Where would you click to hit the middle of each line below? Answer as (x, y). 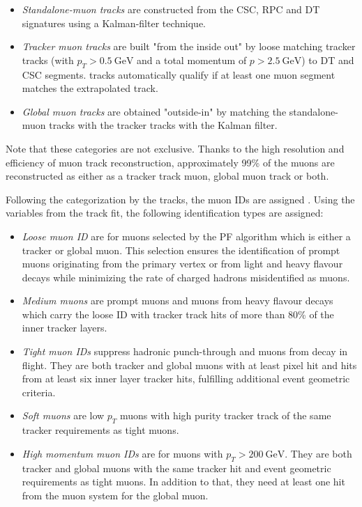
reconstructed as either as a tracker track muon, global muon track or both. (167, 176)
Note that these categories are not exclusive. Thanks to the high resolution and (175, 148)
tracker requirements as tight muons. (100, 430)
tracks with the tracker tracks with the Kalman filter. (163, 125)
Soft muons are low (63, 415)
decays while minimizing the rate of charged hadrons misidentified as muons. (186, 277)
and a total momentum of (192, 60)
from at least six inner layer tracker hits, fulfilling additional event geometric (186, 379)
